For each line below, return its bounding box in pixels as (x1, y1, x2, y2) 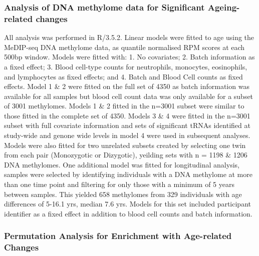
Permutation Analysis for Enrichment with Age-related (4, 229, 232, 242)
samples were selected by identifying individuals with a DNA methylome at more (4, 169, 252, 179)
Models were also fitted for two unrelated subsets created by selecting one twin (4, 139, 246, 150)
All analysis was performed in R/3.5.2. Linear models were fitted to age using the (4, 32, 254, 42)
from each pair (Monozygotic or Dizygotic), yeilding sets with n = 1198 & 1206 (4, 149, 247, 160)
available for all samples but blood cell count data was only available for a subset (4, 90, 253, 101)
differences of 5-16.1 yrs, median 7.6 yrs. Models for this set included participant (4, 198, 251, 209)
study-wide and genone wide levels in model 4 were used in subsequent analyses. (4, 130, 250, 140)
